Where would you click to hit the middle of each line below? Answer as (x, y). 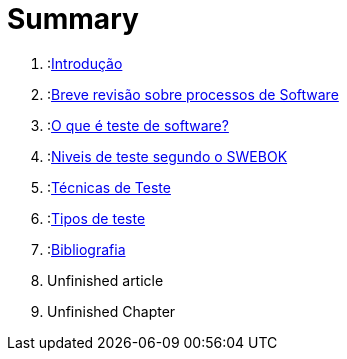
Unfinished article (105, 280)
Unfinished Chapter (111, 311)
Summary (73, 19)
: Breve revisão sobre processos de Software (193, 94)
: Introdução (85, 63)
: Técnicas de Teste (109, 187)
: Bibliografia (86, 249)
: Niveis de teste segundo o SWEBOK (167, 156)
